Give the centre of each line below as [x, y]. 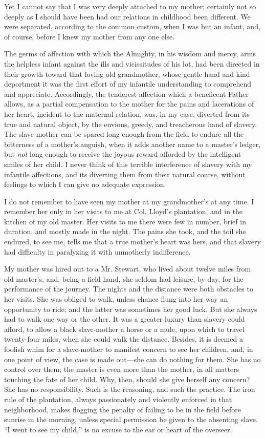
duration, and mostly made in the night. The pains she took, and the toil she [125, 231]
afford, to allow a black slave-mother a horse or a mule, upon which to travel [124, 329]
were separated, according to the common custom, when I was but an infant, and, [132, 26]
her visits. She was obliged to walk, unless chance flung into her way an [116, 299]
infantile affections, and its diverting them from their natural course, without [125, 174]
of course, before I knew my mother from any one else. [90, 36]
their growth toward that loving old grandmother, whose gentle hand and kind [127, 74]
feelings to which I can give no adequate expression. [85, 184]
